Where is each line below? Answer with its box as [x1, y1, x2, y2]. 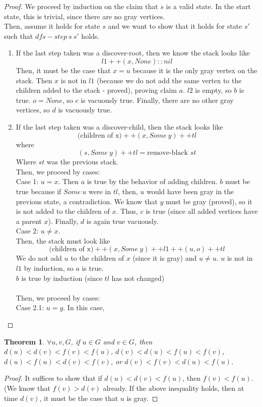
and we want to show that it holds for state [108, 21, 242, 31]
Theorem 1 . [4, 336, 45, 346]
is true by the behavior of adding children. [87, 176, 218, 187]
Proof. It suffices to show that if [4, 373, 102, 383]
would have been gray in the [146, 186, 234, 196]
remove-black [147, 149, 188, 157]
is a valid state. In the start [166, 1, 251, 11]
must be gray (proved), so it [166, 196, 252, 206]
